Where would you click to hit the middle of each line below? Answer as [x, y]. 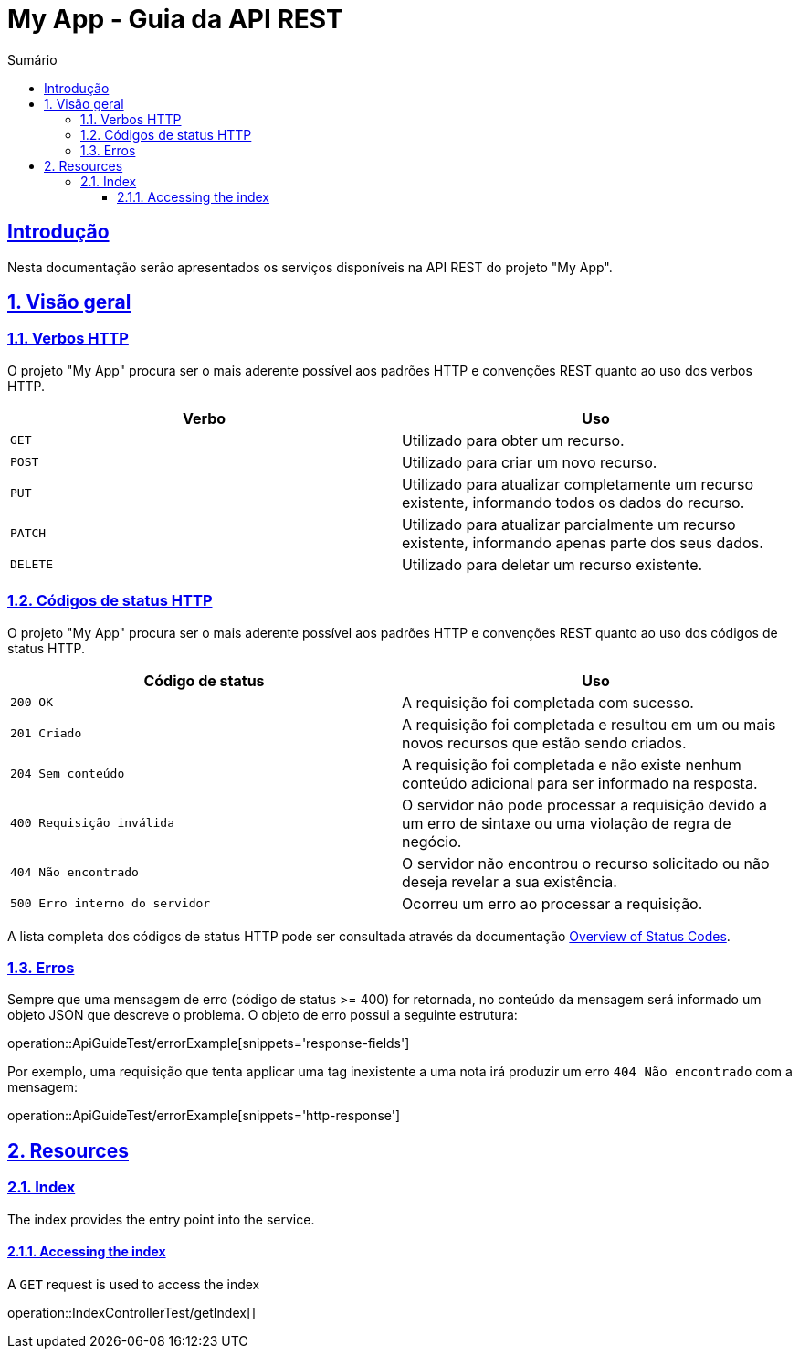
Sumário [32, 59]
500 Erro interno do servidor [110, 904]
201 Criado [46, 734]
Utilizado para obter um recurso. [513, 440]
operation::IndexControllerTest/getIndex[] [132, 1312]
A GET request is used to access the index [134, 1284]
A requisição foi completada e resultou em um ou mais [589, 724]
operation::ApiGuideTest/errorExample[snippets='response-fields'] [209, 1043]
